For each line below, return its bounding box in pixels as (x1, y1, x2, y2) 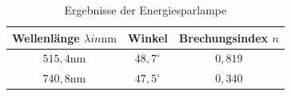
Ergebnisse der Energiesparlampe (64, 2, 227, 18)
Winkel (127, 29, 168, 46)
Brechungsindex (178, 29, 269, 46)
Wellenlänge (12, 29, 80, 46)
